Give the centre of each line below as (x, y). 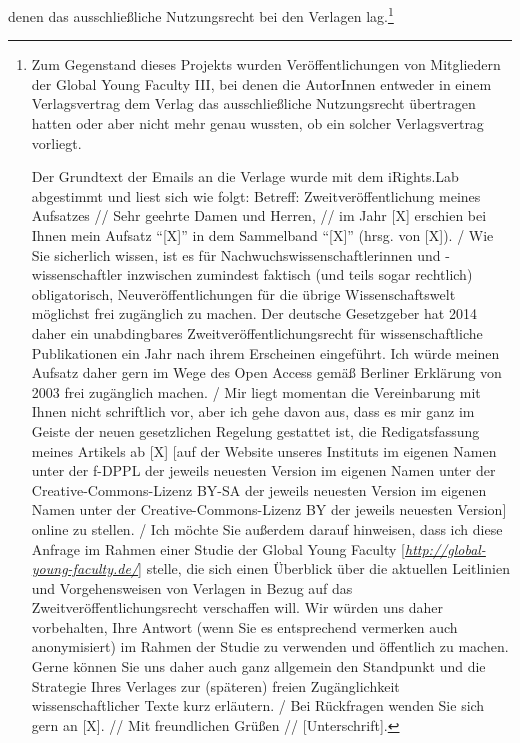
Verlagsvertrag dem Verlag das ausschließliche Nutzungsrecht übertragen (253, 103)
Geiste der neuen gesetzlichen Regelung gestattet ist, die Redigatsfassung (255, 430)
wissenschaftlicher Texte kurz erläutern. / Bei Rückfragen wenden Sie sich (258, 705)
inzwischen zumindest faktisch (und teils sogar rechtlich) (299, 274)
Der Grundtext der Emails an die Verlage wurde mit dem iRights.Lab (245, 176)
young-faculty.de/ (85, 568)
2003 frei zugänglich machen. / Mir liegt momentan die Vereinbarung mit (256, 391)
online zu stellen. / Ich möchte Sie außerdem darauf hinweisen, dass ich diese (267, 528)
